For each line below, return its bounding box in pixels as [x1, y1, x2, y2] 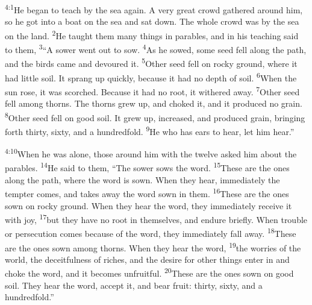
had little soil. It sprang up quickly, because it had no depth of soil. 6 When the [5, 69, 297, 84]
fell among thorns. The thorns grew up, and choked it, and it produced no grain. [5, 97, 302, 110]
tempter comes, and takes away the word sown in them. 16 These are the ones [5, 186, 289, 200]
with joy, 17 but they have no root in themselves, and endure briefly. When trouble [5, 212, 308, 225]
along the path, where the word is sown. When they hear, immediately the [5, 173, 280, 186]
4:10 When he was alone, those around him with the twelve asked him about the [5, 146, 297, 160]
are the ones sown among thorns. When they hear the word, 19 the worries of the [5, 239, 301, 254]
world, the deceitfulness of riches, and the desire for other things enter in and [5, 253, 290, 265]
